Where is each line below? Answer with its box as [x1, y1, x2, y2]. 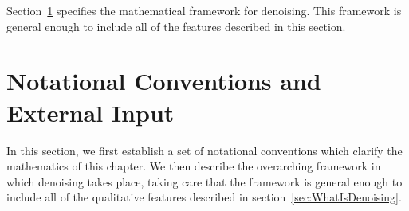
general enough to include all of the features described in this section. [6, 18, 346, 34]
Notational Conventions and [6, 64, 321, 97]
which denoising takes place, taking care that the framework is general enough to [6, 173, 403, 190]
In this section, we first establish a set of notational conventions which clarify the [6, 142, 403, 158]
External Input [6, 96, 175, 128]
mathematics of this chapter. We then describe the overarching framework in [6, 158, 381, 174]
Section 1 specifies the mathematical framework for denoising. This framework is [6, 2, 402, 18]
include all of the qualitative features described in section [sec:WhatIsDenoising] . [6, 189, 402, 205]
